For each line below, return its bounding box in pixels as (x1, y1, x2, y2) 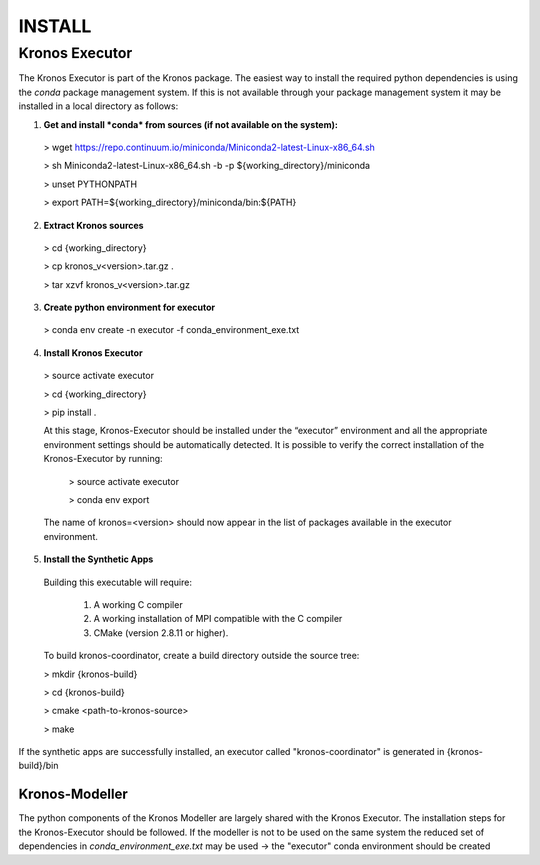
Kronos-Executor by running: (43, 453, 164, 465)
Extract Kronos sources (43, 219, 144, 231)
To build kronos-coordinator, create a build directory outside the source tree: (43, 650, 360, 662)
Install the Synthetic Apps (43, 553, 154, 565)
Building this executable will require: (43, 576, 192, 588)
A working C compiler (93, 598, 184, 610)
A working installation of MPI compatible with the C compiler (93, 613, 343, 625)
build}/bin (18, 760, 59, 772)
